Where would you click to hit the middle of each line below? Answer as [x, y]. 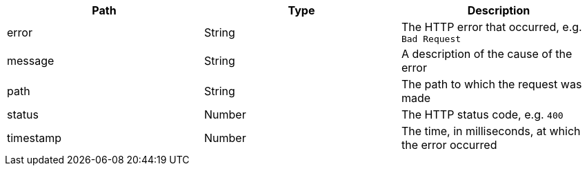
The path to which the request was [491, 84]
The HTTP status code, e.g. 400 [482, 114]
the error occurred [449, 145]
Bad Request [431, 39]
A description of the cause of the [487, 54]
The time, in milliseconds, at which [491, 131]
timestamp [34, 138]
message [31, 61]
